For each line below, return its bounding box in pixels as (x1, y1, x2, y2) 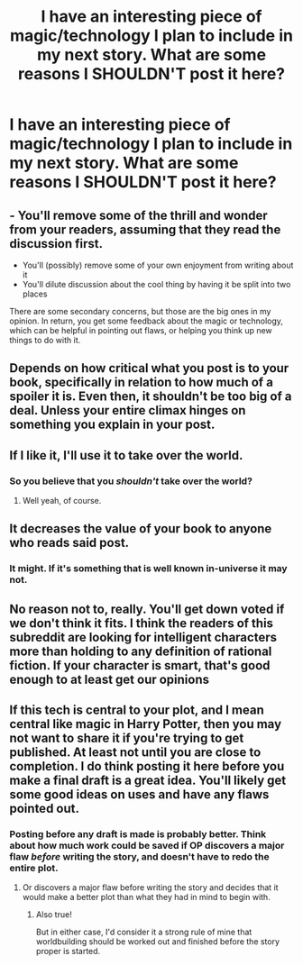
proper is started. (35, 946, 101, 957)
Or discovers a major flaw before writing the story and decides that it (22, 882, 279, 893)
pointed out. (9, 801, 79, 816)
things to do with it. (9, 335, 81, 345)
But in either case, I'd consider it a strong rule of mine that (35, 926, 252, 938)
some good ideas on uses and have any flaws (9, 787, 270, 803)
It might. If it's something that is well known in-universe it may (9, 562, 288, 575)
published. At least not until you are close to (9, 745, 262, 760)
